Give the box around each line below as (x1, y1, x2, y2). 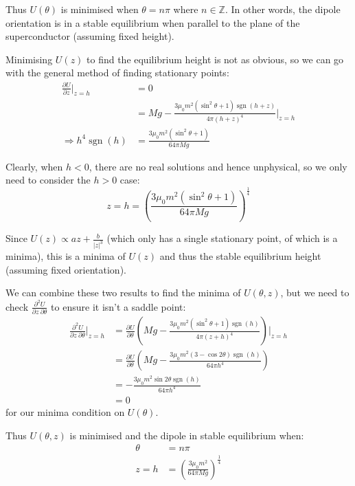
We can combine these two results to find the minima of (5, 285, 241, 300)
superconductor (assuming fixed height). (5, 29, 174, 43)
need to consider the (5, 173, 91, 187)
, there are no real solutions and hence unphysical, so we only (89, 159, 347, 173)
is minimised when (60, 2, 139, 16)
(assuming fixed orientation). (5, 262, 126, 276)
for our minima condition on (5, 405, 125, 419)
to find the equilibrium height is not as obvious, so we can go (87, 52, 344, 66)
